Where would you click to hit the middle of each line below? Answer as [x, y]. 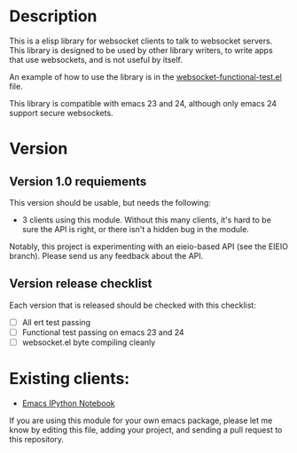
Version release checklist [81, 284]
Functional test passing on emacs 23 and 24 [103, 332]
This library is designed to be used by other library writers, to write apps [141, 50]
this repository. [37, 439]
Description [53, 16]
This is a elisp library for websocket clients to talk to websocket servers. [141, 41]
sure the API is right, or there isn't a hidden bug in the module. [136, 229]
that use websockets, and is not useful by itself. [96, 59]
